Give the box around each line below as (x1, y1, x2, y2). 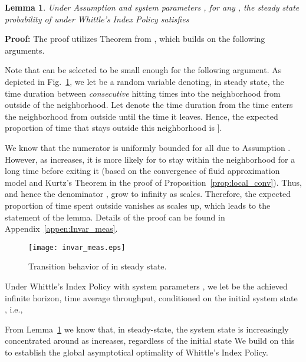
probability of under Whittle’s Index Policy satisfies (5, 12, 189, 25)
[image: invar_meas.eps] (28, 243, 126, 252)
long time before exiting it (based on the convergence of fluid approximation (5, 164, 280, 177)
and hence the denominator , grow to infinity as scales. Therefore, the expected (5, 187, 291, 200)
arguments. (5, 44, 45, 56)
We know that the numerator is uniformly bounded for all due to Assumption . (5, 141, 291, 153)
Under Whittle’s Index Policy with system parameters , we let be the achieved (5, 279, 288, 292)
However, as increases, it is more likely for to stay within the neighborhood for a (5, 153, 295, 165)
